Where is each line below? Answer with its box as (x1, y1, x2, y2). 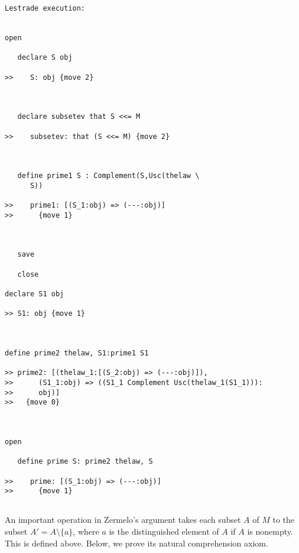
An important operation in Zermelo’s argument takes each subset (5, 513, 241, 526)
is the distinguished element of (109, 525, 219, 538)
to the (272, 513, 295, 526)
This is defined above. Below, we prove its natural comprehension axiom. (5, 536, 268, 549)
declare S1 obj (5, 290, 64, 299)
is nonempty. (247, 525, 293, 538)
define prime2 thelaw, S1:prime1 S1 (5, 348, 149, 357)
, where (73, 525, 99, 538)
